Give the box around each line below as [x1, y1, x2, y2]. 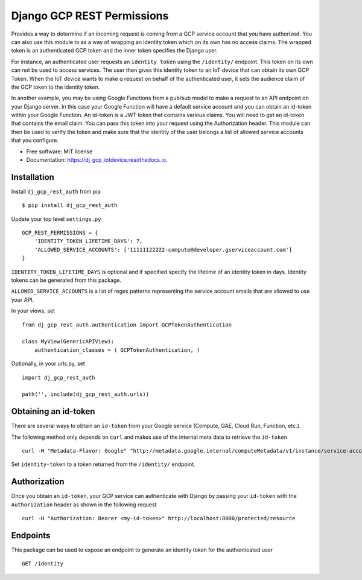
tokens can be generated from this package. [11, 276, 122, 284]
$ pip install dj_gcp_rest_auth [22, 202, 118, 209]
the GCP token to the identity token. [11, 83, 100, 91]
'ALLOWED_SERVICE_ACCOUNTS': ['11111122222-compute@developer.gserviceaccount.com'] [34, 246, 293, 253]
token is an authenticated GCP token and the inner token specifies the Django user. [11, 47, 218, 54]
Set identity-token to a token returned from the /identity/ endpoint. [11, 460, 195, 468]
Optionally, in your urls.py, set [11, 360, 86, 368]
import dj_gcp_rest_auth [22, 374, 95, 381]
